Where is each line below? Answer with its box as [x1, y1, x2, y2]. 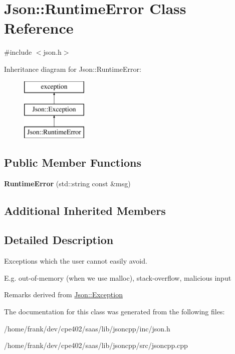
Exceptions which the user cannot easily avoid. [4, 256, 147, 266]
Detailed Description [4, 232, 114, 248]
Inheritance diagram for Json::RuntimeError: [4, 63, 141, 74]
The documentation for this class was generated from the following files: [4, 306, 225, 317]
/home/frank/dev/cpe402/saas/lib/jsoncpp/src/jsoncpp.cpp [4, 340, 188, 350]
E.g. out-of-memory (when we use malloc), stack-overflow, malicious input [4, 272, 231, 283]
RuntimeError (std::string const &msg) [4, 178, 131, 188]
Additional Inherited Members [4, 202, 166, 218]
